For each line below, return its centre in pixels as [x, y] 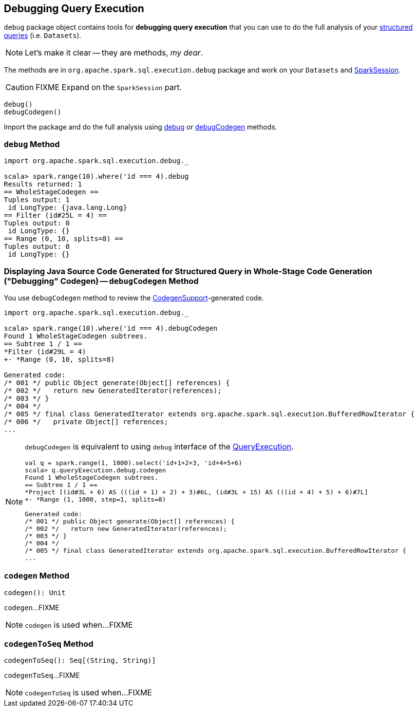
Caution [20, 87]
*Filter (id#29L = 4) [45, 351]
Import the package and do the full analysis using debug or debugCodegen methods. [141, 127]
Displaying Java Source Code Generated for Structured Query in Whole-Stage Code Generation [188, 271]
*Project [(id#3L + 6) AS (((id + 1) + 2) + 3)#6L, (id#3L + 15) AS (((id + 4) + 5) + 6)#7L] [197, 492]
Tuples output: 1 [37, 200]
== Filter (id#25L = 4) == [55, 215]
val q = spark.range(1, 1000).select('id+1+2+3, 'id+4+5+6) [134, 463]
